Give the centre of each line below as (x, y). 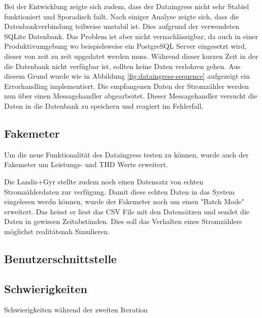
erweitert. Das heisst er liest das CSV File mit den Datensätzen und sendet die (127, 211)
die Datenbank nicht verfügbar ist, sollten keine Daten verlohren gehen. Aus (122, 66)
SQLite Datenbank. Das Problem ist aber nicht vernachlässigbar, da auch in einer (131, 36)
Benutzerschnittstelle (60, 258)
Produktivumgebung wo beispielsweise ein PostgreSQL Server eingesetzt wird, (125, 46)
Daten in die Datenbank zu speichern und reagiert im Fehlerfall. (104, 105)
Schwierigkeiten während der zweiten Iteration (76, 310)
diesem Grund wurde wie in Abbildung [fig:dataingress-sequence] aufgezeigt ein (127, 76)
